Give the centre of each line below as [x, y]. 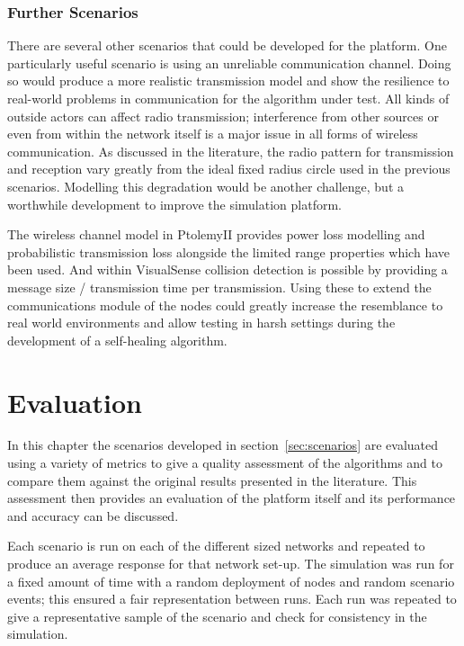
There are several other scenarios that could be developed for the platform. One [227, 45]
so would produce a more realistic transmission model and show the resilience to [228, 81]
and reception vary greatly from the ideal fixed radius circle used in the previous [229, 169]
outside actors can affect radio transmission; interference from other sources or [223, 116]
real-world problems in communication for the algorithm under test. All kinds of [228, 98]
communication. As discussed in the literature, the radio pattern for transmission [231, 151]
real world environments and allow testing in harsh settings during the [201, 323]
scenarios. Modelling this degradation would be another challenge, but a [205, 186]
